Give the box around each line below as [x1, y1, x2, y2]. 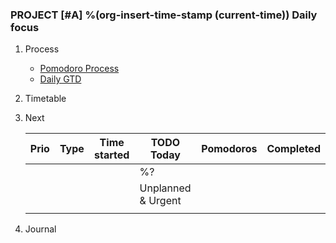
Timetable [24, 93, 67, 105]
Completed [266, 142, 321, 156]
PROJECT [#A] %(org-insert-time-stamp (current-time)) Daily [10, 8, 318, 22]
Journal [24, 223, 57, 235]
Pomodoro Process [39, 63, 120, 75]
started [94, 148, 130, 162]
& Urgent [139, 194, 182, 208]
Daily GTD [39, 73, 82, 85]
